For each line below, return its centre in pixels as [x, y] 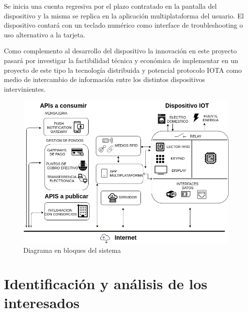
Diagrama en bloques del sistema [72, 250]
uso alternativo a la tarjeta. [45, 34]
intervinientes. [25, 89]
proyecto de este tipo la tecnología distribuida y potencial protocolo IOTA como [123, 70]
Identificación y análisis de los [106, 284]
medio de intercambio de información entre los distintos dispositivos [105, 79]
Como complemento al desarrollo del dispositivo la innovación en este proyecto [120, 51]
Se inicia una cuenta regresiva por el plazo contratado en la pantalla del [110, 6]
